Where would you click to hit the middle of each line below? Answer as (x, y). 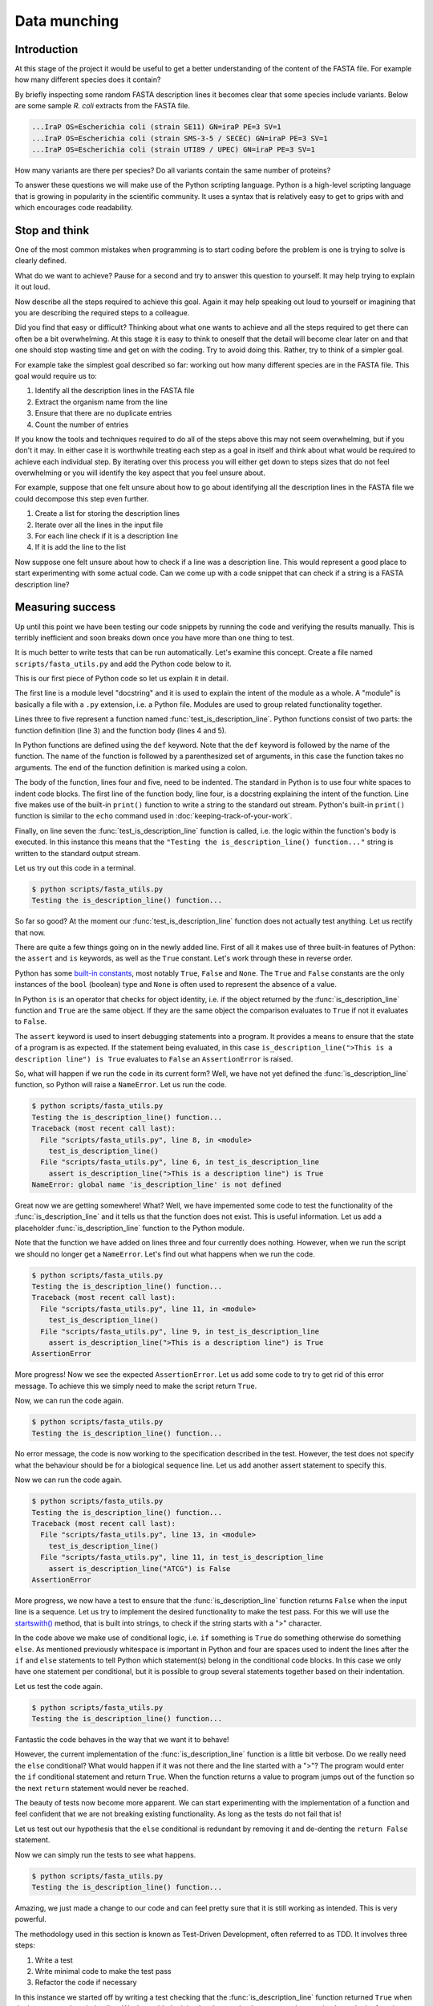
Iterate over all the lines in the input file (99, 525)
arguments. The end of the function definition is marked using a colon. (131, 767)
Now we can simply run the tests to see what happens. (105, 1854)
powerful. (31, 1919)
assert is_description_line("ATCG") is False (140, 1568)
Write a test (54, 1960)
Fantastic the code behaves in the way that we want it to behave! (122, 1740)
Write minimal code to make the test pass (103, 1971)
